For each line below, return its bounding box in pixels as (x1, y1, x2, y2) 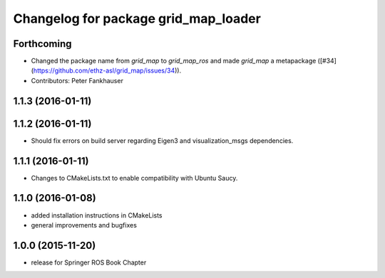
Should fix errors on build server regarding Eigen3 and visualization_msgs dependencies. (31, 136, 294, 145)
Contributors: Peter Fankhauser (31, 76, 124, 85)
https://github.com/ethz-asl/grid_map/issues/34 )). (33, 66, 182, 75)
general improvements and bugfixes (31, 220, 137, 229)
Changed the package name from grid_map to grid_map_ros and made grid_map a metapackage (31, 57, 317, 65)
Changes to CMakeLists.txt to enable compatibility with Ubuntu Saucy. (31, 173, 238, 182)
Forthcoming (13, 38, 72, 50)
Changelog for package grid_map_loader (13, 11, 262, 26)
